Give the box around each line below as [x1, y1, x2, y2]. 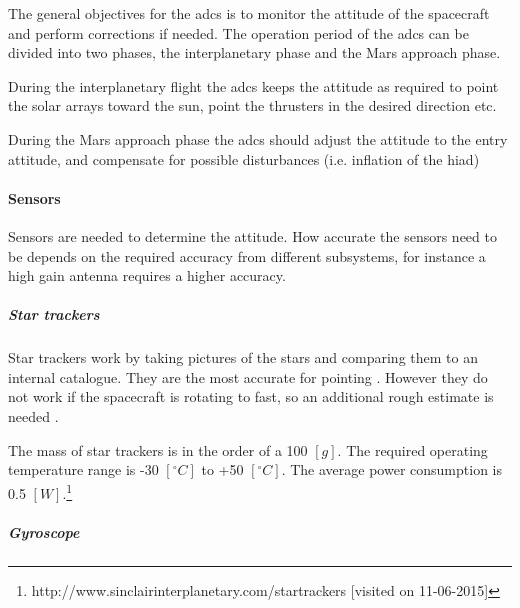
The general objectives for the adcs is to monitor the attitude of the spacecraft [8, 3, 490, 23]
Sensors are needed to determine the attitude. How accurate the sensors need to [8, 225, 497, 246]
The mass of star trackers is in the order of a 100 [8, 439, 308, 460]
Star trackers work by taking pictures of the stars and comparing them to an [8, 347, 478, 368]
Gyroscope [8, 521, 80, 542]
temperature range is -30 [8, 459, 159, 480]
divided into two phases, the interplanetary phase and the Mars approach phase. [8, 42, 501, 63]
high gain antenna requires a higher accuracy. [8, 265, 286, 286]
